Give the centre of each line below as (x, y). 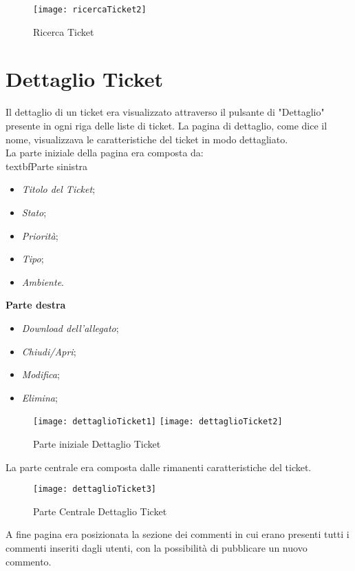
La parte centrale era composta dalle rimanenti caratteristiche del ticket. (159, 467)
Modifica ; (41, 374)
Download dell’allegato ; (70, 328)
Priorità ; (40, 235)
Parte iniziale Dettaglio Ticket (97, 443)
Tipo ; (33, 259)
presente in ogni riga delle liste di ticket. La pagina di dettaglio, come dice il (166, 125)
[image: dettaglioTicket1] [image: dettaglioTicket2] (158, 422)
